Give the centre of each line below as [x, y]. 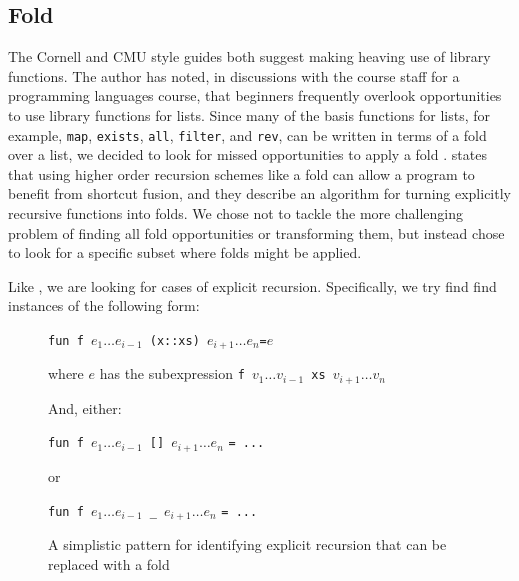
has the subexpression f [172, 373]
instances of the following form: [104, 305]
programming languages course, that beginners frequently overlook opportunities [255, 95]
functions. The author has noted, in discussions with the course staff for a [234, 75]
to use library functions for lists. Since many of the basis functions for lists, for [249, 114]
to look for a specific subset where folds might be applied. [185, 252]
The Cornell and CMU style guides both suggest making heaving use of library [249, 56]
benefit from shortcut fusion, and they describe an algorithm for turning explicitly [259, 193]
